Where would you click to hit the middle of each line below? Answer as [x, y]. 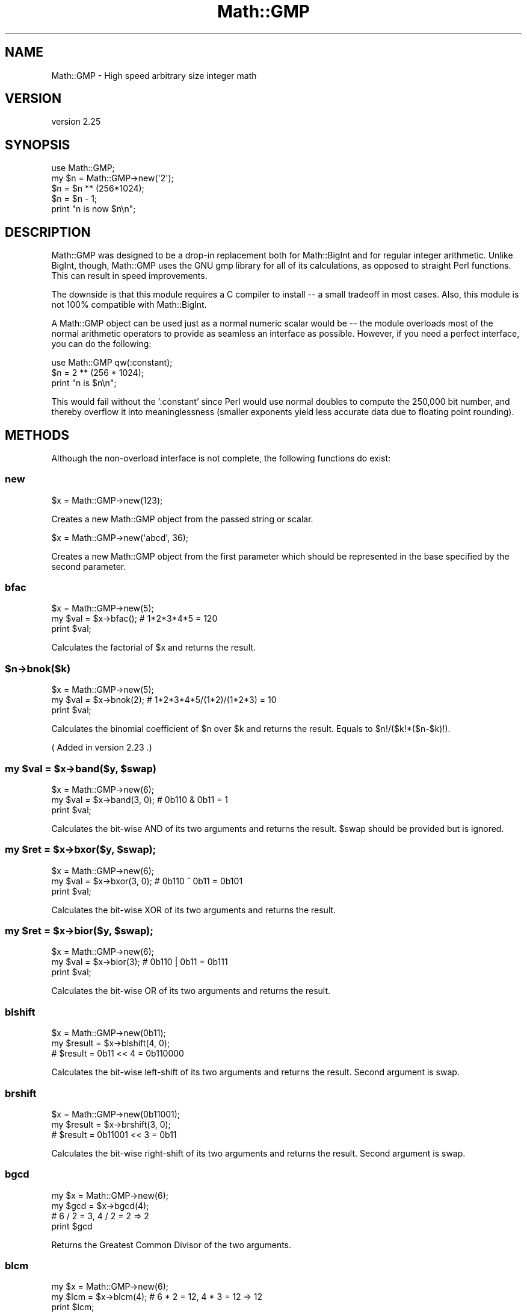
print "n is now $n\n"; [94, 209]
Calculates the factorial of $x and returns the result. [153, 648]
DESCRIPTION [48, 232]
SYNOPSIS [38, 145]
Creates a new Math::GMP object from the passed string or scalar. [182, 519]
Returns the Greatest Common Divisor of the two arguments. [171, 1245]
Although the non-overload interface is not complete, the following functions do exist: [221, 458]
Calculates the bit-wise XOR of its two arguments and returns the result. [194, 910]
